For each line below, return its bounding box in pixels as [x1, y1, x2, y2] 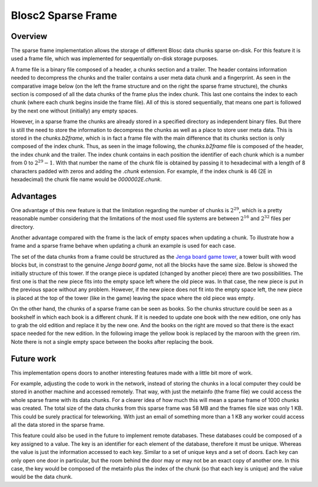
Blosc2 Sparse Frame [11, 9, 118, 22]
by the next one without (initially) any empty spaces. [11, 107, 138, 114]
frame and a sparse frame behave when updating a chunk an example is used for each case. [11, 242, 236, 249]
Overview [11, 31, 48, 41]
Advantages [11, 191, 57, 201]
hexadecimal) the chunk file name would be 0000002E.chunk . [11, 176, 162, 183]
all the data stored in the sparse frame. [11, 421, 105, 428]
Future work [11, 354, 57, 364]
